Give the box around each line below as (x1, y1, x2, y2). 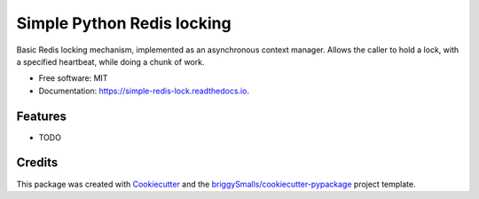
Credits (16, 155, 59, 171)
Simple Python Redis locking (16, 13, 232, 33)
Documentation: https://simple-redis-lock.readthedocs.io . (38, 85, 250, 96)
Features (16, 108, 67, 123)
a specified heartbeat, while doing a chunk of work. (16, 56, 205, 67)
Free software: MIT (38, 73, 108, 84)
